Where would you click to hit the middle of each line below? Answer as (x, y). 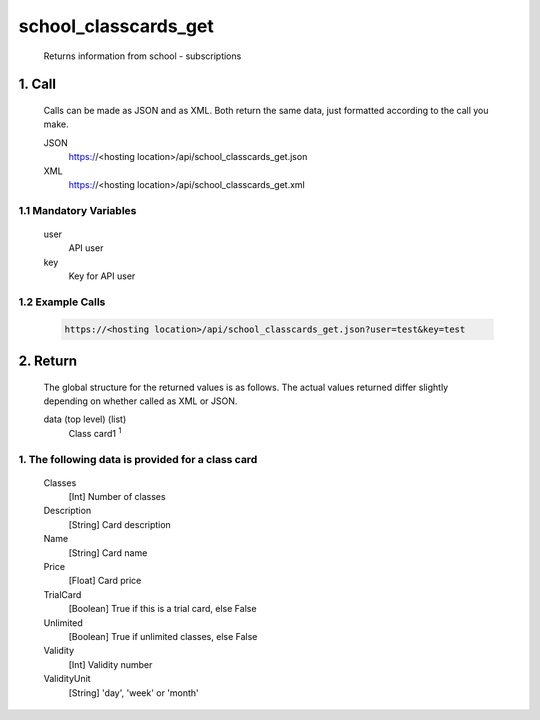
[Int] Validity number (110, 664)
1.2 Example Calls (62, 302)
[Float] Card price (105, 581)
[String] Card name (108, 552)
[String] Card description (120, 524)
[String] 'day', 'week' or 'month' (133, 692)
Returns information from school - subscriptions (142, 56)
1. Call (37, 84)
